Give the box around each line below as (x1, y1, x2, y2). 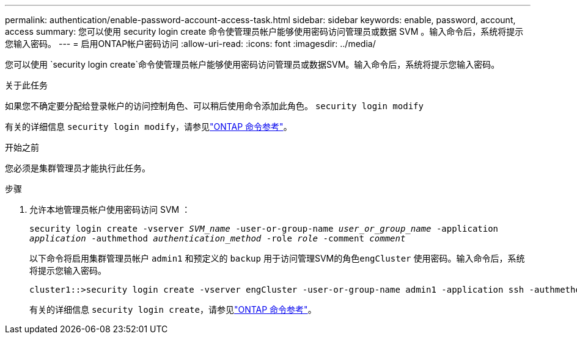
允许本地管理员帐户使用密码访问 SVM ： (29, 204, 191, 215)
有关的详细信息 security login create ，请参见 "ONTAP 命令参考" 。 (29, 304, 317, 315)
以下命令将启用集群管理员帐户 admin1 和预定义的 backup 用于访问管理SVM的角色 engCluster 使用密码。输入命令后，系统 (29, 253, 525, 263)
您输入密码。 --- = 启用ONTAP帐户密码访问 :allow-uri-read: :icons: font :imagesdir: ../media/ (5, 38, 376, 49)
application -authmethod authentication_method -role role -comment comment (29, 234, 406, 243)
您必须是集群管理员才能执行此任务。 (5, 163, 150, 173)
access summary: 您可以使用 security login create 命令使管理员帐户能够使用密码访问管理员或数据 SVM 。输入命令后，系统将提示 (5, 26, 524, 37)
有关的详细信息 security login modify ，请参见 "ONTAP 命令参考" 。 (5, 121, 292, 132)
